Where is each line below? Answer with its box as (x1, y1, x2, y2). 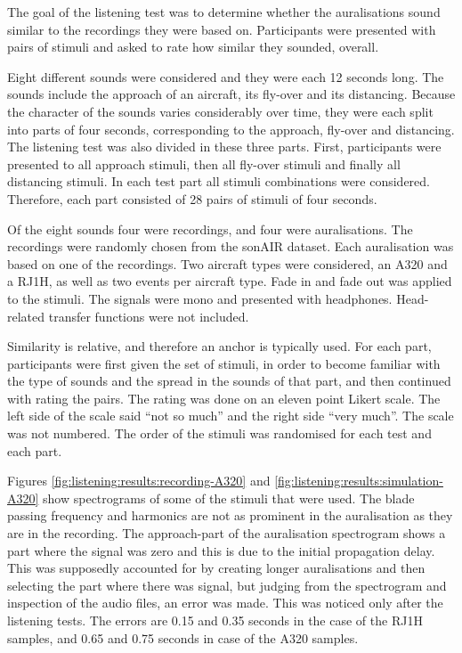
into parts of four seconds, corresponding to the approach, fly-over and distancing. (7, 119, 455, 138)
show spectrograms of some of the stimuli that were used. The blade (43, 488, 415, 507)
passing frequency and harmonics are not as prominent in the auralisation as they (7, 506, 453, 525)
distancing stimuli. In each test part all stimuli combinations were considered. (7, 172, 431, 191)
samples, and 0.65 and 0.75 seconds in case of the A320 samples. (7, 628, 359, 647)
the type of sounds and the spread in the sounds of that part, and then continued (7, 371, 451, 390)
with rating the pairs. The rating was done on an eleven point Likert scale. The (7, 388, 441, 407)
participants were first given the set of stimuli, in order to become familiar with (7, 354, 441, 372)
